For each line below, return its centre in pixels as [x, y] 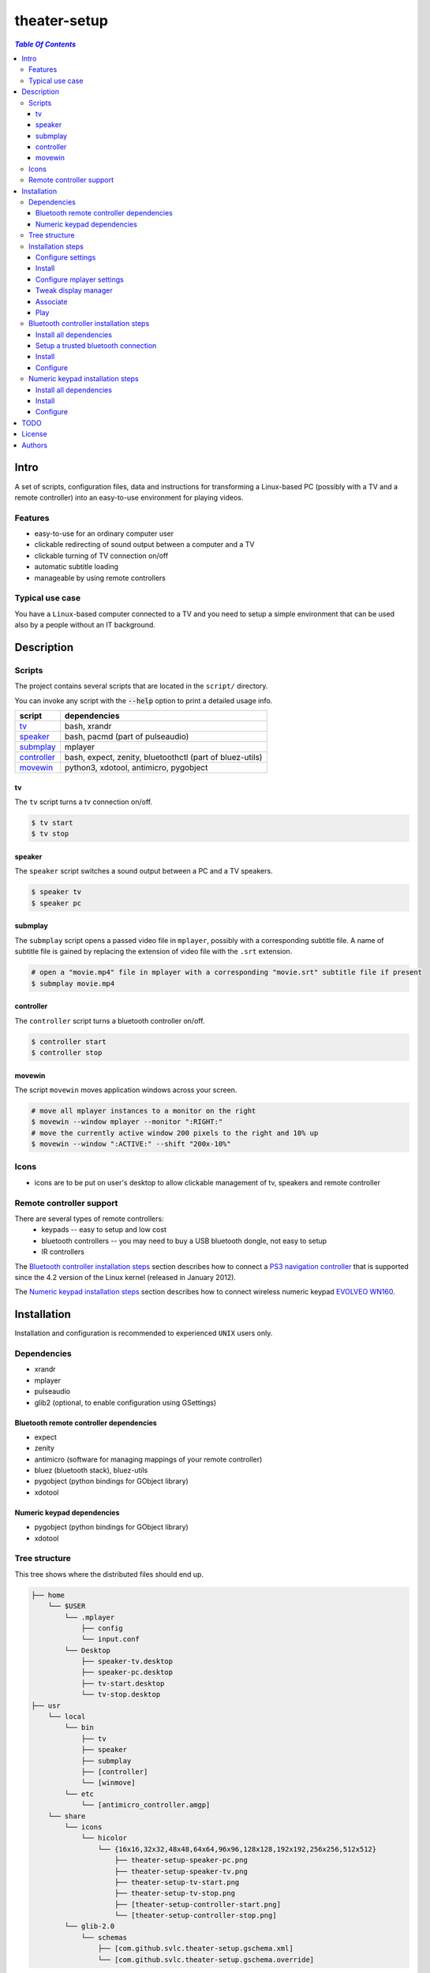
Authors [34, 445]
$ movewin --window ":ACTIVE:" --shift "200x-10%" [131, 1144]
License [34, 434]
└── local [67, 1717]
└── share [67, 1816]
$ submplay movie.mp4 [73, 983]
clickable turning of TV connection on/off [101, 556]
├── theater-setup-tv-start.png [177, 1882]
